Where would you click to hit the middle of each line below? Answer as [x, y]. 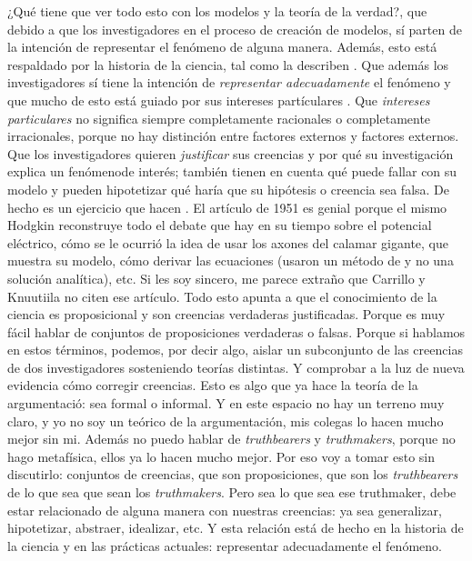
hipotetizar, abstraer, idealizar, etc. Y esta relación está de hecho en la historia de [236, 528]
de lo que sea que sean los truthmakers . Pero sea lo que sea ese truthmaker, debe [232, 492]
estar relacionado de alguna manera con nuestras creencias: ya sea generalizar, [225, 510]
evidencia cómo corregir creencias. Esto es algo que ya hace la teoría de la [213, 385]
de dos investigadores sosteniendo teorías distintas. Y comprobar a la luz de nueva [236, 367]
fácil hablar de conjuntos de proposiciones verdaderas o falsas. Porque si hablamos [236, 331]
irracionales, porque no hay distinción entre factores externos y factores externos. [233, 136]
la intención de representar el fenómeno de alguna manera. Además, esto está [222, 47]
